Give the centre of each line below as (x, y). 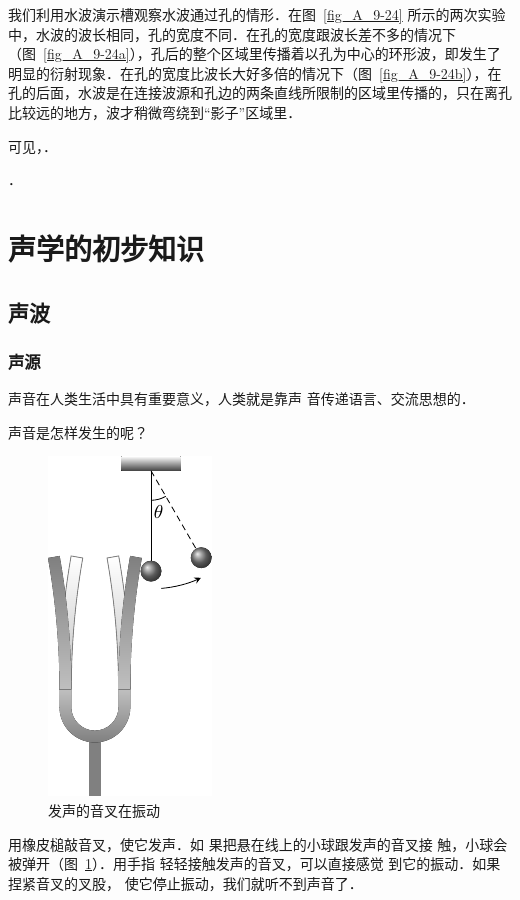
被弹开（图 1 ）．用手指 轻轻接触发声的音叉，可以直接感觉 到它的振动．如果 (254, 863)
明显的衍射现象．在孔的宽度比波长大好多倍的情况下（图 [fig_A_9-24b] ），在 (255, 72)
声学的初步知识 (106, 247)
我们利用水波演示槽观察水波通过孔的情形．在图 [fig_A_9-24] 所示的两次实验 (257, 14)
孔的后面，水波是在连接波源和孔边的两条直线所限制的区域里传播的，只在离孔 (260, 92)
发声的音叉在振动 (104, 809)
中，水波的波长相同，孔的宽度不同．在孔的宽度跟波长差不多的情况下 (232, 33)
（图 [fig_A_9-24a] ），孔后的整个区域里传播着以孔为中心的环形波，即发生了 (254, 53)
